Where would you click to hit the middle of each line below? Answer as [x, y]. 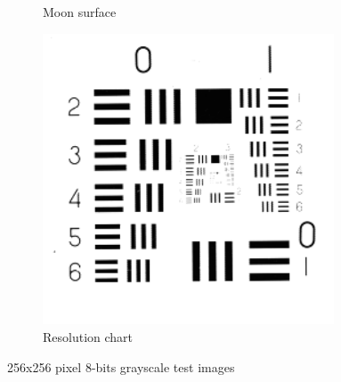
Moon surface [80, 12]
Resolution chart [88, 336]
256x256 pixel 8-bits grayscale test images [121, 366]
